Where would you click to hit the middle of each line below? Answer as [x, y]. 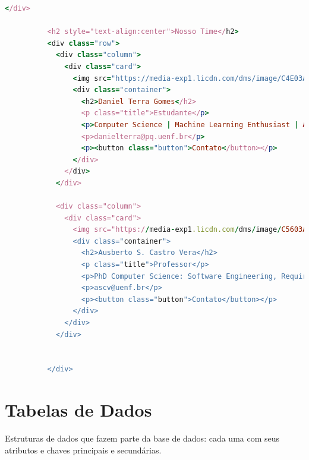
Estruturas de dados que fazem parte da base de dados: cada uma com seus [142, 438]
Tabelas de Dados [78, 410]
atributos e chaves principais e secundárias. [83, 450]
